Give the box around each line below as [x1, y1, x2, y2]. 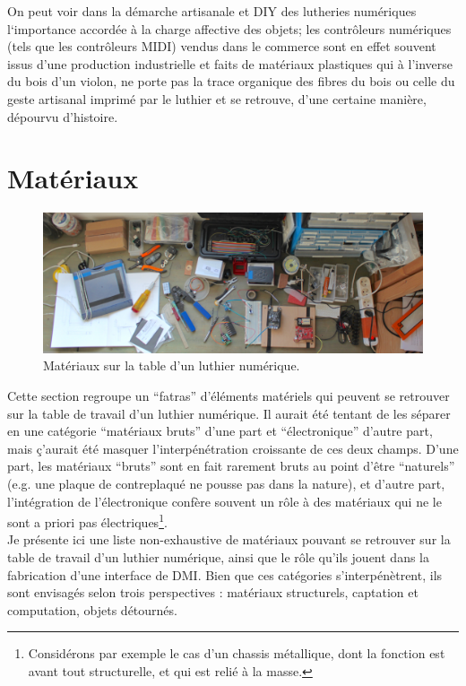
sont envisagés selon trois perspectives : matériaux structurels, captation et [7, 583, 419, 602]
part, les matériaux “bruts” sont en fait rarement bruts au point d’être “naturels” [7, 456, 455, 475]
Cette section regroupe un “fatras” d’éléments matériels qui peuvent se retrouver [7, 386, 450, 404]
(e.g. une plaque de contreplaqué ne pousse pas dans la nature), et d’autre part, [7, 473, 445, 492]
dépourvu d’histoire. [7, 107, 118, 126]
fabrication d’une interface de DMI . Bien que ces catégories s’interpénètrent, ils [7, 565, 443, 584]
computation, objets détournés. [7, 600, 177, 619]
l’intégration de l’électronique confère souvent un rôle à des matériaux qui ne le [7, 491, 442, 510]
